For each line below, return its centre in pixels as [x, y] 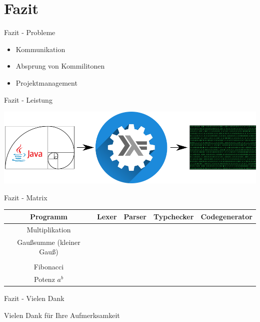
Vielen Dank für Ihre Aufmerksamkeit [62, 315]
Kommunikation [40, 49]
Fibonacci [49, 267]
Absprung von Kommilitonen [60, 66]
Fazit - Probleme [30, 32]
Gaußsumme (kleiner [49, 242]
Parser [135, 216]
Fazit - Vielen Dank [34, 298]
